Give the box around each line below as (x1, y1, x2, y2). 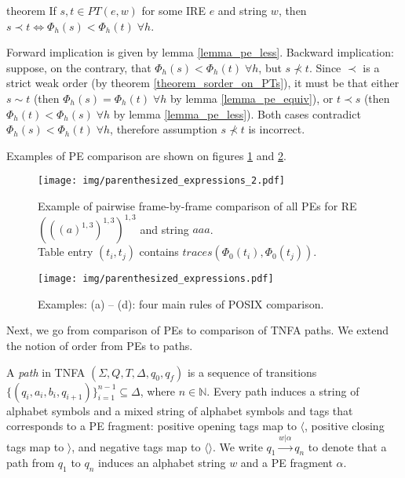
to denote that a (308, 438, 387, 454)
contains (139, 243, 179, 260)
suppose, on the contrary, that (6, 59, 151, 75)
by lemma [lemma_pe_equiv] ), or (170, 89, 334, 106)
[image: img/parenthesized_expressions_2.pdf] (38, 175, 285, 187)
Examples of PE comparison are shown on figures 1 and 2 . (6, 147, 286, 163)
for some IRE (141, 2, 206, 18)
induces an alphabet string (98, 454, 226, 471)
